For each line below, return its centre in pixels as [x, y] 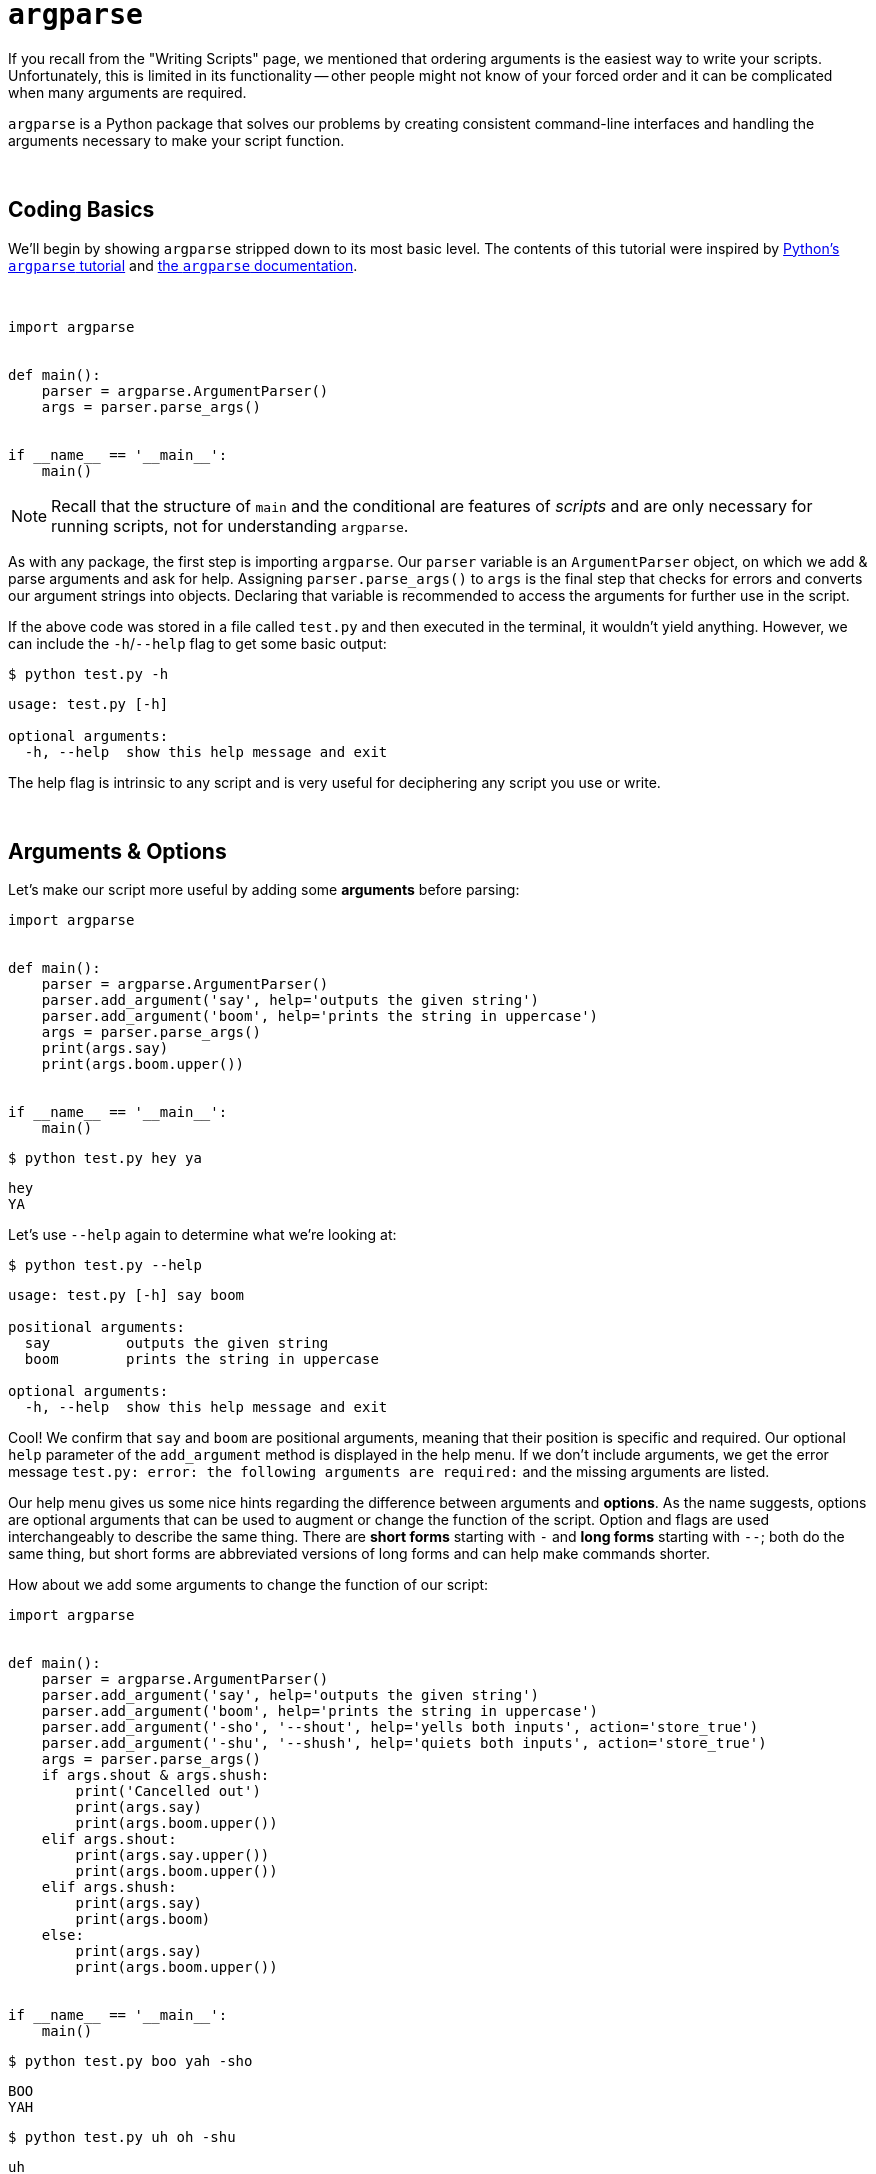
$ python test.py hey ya [105, 1158]
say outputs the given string [176, 1343]
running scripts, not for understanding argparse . [230, 525]
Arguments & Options [117, 852]
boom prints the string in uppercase [201, 1359]
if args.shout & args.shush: [155, 1775]
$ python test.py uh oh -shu [122, 2137]
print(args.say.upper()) [172, 1855]
